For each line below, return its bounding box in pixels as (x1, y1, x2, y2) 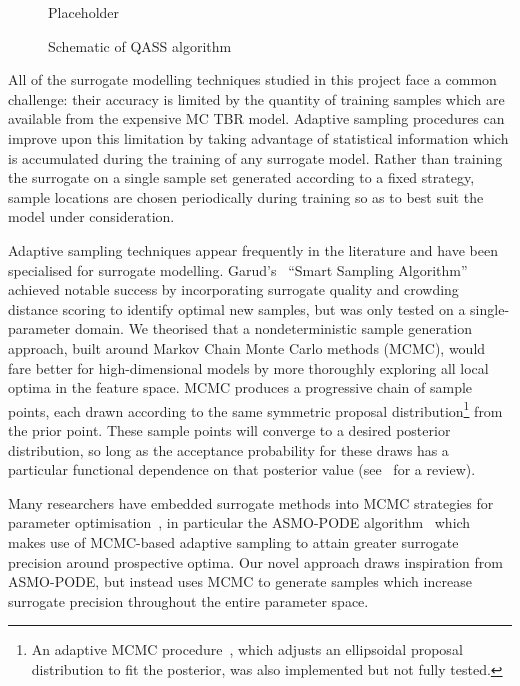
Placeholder (48, 2, 120, 22)
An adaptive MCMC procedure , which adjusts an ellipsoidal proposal (31, 639, 463, 660)
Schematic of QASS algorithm (48, 35, 232, 56)
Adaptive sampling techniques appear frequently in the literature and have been (8, 239, 498, 260)
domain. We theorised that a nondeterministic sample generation (74, 318, 472, 339)
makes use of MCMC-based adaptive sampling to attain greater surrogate (8, 531, 459, 552)
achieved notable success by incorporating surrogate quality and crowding (8, 279, 459, 300)
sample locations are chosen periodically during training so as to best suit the (8, 186, 484, 207)
